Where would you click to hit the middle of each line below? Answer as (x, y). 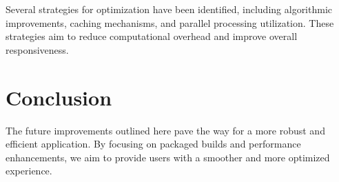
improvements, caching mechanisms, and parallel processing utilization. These (170, 22)
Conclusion (59, 97)
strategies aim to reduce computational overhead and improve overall (152, 36)
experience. (29, 171)
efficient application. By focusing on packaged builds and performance (153, 144)
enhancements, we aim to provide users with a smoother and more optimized (168, 157)
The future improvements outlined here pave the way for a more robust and (165, 130)
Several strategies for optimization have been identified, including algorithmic (169, 9)
